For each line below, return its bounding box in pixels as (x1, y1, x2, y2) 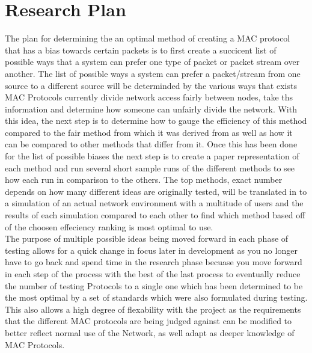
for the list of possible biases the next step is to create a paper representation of (5, 150, 299, 162)
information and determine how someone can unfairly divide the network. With (5, 102, 297, 115)
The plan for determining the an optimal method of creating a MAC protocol (5, 32, 290, 45)
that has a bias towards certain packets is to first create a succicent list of (5, 43, 277, 56)
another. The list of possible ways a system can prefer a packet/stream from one (5, 67, 301, 79)
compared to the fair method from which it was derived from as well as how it (5, 126, 293, 138)
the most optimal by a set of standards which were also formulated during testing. (5, 291, 308, 304)
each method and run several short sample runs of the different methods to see (5, 161, 295, 174)
